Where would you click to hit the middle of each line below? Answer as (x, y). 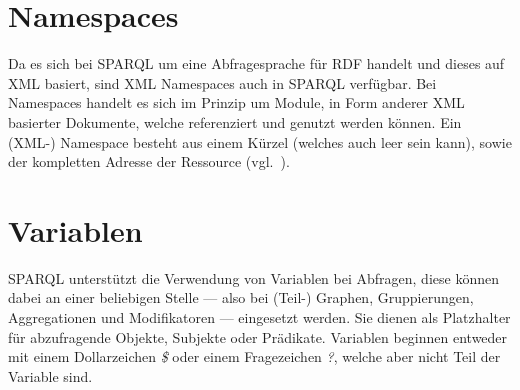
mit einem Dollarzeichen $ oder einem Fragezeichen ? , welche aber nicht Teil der (254, 356)
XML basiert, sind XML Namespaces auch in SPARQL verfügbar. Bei (222, 82)
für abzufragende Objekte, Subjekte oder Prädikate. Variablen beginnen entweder (258, 336)
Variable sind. (50, 375)
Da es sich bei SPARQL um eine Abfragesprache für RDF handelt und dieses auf (256, 63)
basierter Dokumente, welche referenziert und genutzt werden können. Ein (235, 121)
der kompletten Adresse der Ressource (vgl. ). (149, 161)
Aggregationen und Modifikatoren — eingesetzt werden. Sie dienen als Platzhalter (259, 317)
